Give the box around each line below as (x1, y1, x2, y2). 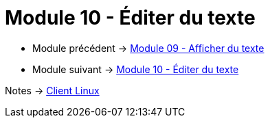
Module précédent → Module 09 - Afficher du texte (32, 42, 265, 54)
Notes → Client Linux (5, 84, 100, 96)
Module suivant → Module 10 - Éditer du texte (32, 63, 239, 75)
